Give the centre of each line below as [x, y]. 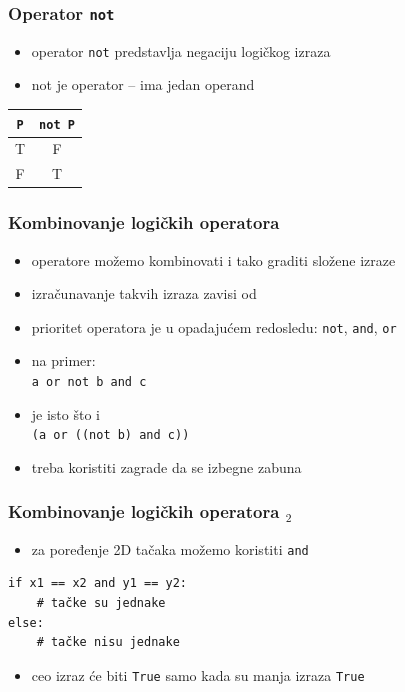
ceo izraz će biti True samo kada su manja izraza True [198, 674]
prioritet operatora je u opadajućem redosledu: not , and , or [214, 326]
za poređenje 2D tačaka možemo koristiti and [170, 548]
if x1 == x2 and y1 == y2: [97, 583]
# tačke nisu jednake [108, 642]
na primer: [63, 360]
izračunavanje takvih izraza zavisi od [144, 293]
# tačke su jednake [101, 603]
